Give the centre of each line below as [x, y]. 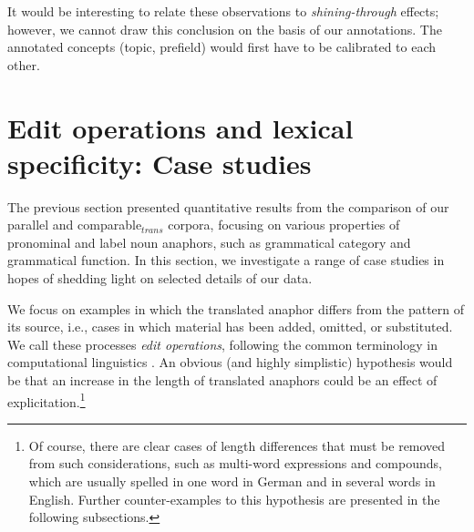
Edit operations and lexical [180, 127]
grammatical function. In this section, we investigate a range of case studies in [226, 260]
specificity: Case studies [160, 163]
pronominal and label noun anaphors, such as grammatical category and [209, 242]
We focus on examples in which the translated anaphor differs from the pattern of [236, 308]
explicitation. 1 [46, 400]
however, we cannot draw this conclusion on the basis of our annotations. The [225, 29]
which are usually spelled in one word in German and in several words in [232, 481]
